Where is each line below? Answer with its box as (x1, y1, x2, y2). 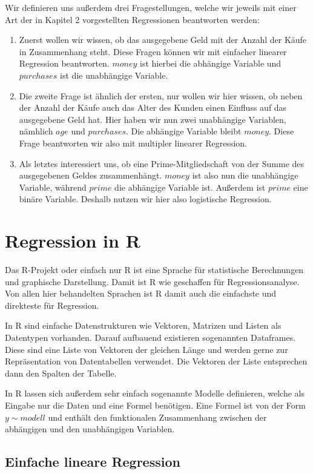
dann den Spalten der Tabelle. (5, 366, 117, 379)
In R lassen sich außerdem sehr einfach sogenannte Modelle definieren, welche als (5, 387, 305, 400)
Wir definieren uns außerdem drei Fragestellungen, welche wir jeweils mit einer (5, 1, 297, 13)
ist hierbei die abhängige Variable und (140, 57, 282, 70)
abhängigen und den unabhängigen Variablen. (5, 423, 175, 435)
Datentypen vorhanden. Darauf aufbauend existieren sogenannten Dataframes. (5, 331, 296, 343)
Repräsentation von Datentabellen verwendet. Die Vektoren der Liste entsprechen (5, 355, 308, 367)
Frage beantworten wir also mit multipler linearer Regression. (19, 136, 247, 149)
